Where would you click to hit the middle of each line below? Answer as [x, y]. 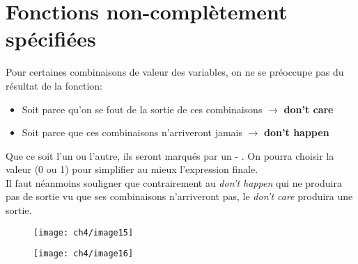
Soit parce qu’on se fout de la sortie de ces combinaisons [142, 109]
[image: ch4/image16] [84, 254]
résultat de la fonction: [54, 85]
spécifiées [51, 39]
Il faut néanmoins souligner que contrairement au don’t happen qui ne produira [174, 182]
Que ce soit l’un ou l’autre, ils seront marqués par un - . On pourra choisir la [170, 155]
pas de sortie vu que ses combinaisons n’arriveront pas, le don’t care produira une [179, 196]
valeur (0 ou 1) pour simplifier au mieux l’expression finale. [132, 169]
